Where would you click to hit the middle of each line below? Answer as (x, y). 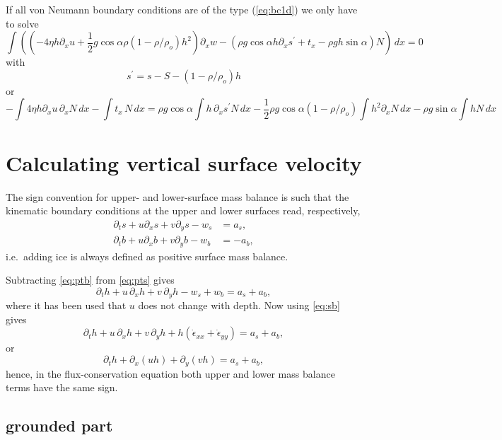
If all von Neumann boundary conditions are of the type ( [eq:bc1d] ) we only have (182, 9)
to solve (22, 23)
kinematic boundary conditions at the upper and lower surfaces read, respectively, (183, 210)
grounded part (59, 425)
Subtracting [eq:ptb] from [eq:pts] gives (90, 280)
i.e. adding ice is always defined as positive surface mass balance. (147, 256)
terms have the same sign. (62, 387)
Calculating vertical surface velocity (184, 162)
